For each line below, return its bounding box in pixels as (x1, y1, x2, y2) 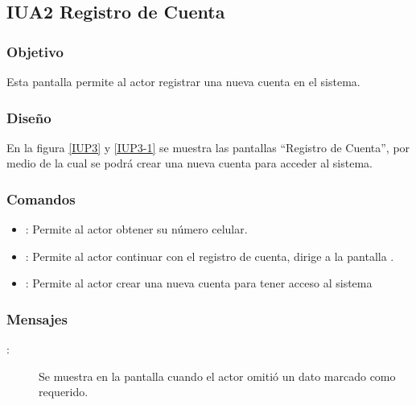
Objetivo (6, 41, 64, 61)
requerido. (39, 383, 89, 400)
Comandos (6, 188, 76, 209)
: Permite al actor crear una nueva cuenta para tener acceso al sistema (25, 275, 373, 291)
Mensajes (6, 308, 68, 329)
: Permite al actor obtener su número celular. (25, 221, 248, 238)
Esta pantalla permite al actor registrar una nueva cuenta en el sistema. (6, 73, 360, 89)
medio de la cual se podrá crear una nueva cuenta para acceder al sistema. (6, 155, 373, 172)
